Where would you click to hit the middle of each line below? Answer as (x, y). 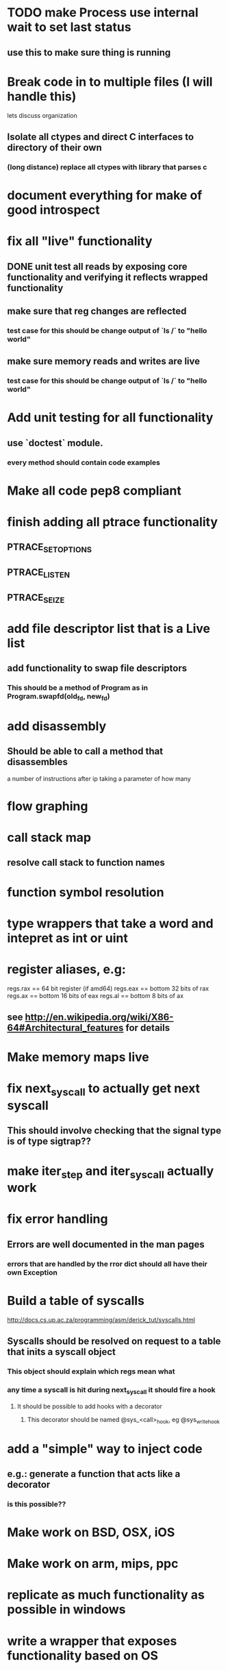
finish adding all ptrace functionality (112, 522)
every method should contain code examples (84, 462)
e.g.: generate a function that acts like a (94, 1474)
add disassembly (57, 726)
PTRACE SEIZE (36, 598)
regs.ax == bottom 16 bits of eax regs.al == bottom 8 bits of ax (95, 995)
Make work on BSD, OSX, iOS (91, 1532)
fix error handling (58, 1219)
